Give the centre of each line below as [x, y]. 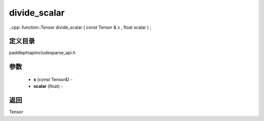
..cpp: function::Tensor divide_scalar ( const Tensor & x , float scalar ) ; [80, 27]
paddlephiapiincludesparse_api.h [42, 53]
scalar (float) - [48, 86]
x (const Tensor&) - [53, 79]
